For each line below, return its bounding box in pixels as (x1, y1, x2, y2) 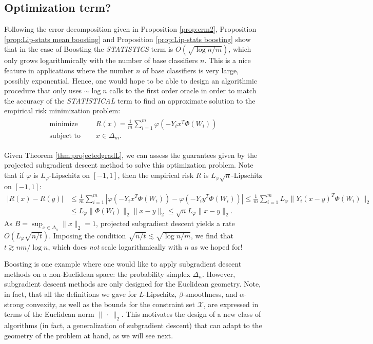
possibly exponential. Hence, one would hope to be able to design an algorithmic (4, 75, 258, 86)
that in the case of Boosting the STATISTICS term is (4, 44, 173, 54)
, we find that (191, 230, 233, 240)
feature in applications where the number (4, 65, 134, 75)
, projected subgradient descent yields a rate (96, 218, 235, 229)
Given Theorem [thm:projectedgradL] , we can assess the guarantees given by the (4, 149, 258, 160)
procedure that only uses (4, 85, 82, 96)
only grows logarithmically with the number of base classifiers (4, 55, 198, 66)
